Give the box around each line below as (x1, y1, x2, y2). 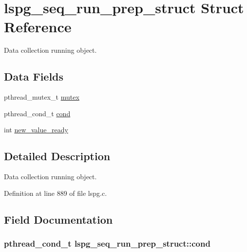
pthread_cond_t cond (4, 108, 71, 118)
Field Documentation (4, 211, 113, 227)
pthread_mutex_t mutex (4, 92, 79, 102)
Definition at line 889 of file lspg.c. (4, 188, 107, 198)
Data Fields (4, 69, 64, 84)
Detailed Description (4, 148, 111, 164)
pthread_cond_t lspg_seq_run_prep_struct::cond (4, 237, 210, 249)
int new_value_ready (4, 125, 68, 135)
